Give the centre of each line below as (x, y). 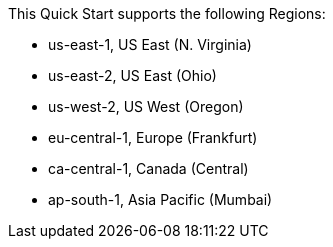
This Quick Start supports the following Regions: (167, 13)
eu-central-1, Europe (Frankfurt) (153, 137)
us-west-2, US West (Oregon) (146, 106)
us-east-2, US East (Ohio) (132, 75)
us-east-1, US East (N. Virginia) (150, 44)
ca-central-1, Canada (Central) (148, 168)
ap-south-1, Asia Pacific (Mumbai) (160, 199)
